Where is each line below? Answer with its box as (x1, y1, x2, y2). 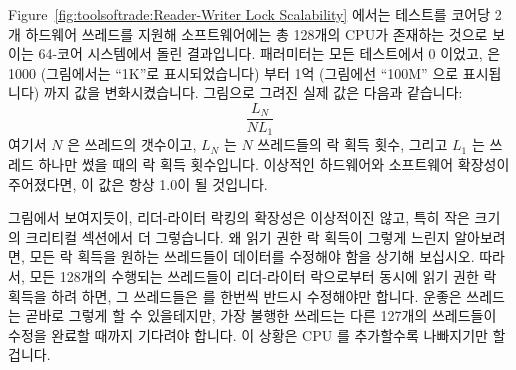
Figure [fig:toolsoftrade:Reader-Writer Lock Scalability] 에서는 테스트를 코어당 (8, 4, 491, 24)
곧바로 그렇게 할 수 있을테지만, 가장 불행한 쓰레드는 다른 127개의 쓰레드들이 (25, 305, 497, 326)
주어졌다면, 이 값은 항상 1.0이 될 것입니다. (8, 173, 268, 194)
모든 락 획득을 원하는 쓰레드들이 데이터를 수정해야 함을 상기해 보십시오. (29, 246, 475, 267)
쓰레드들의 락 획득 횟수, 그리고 (257, 134, 448, 155)
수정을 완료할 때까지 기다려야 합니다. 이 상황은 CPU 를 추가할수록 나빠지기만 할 (8, 324, 506, 345)
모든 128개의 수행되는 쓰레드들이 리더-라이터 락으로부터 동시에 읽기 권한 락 (29, 266, 497, 287)
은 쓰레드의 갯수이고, (67, 134, 197, 155)
